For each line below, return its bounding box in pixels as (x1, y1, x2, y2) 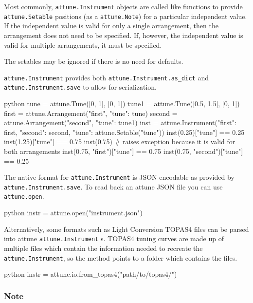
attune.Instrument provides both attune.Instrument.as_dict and (4, 72, 209, 82)
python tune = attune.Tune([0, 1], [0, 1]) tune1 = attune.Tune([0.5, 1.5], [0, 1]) (4, 98, 240, 108)
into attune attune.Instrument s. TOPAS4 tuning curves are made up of (4, 233, 224, 244)
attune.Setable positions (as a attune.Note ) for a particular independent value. (4, 11, 247, 21)
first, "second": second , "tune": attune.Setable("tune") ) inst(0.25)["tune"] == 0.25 (4, 127, 245, 137)
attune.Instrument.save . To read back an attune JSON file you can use (4, 181, 223, 191)
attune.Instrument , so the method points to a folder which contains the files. (4, 252, 237, 263)
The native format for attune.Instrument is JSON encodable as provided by (4, 172, 235, 182)
